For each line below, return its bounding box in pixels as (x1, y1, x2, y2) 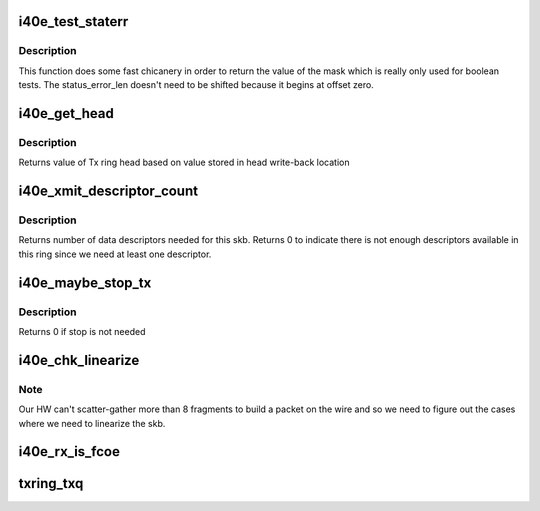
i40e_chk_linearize (18, 351, 140, 369)
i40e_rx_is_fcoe (18, 443, 120, 460)
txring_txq (18, 475, 84, 492)
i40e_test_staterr (18, 13, 129, 30)
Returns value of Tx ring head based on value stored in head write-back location (18, 156, 350, 169)
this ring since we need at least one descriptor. (18, 248, 212, 260)
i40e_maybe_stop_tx (18, 274, 152, 291)
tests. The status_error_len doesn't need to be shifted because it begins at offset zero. (18, 79, 374, 91)
